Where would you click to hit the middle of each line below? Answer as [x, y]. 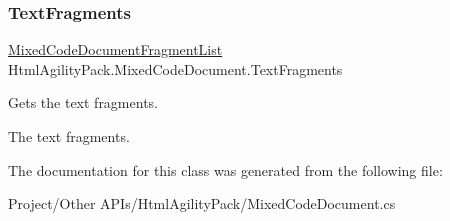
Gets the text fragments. [83, 102]
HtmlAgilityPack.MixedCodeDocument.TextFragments [175, 68]
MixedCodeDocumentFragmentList [115, 49]
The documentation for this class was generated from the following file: [225, 169]
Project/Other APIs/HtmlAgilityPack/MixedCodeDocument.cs [202, 203]
